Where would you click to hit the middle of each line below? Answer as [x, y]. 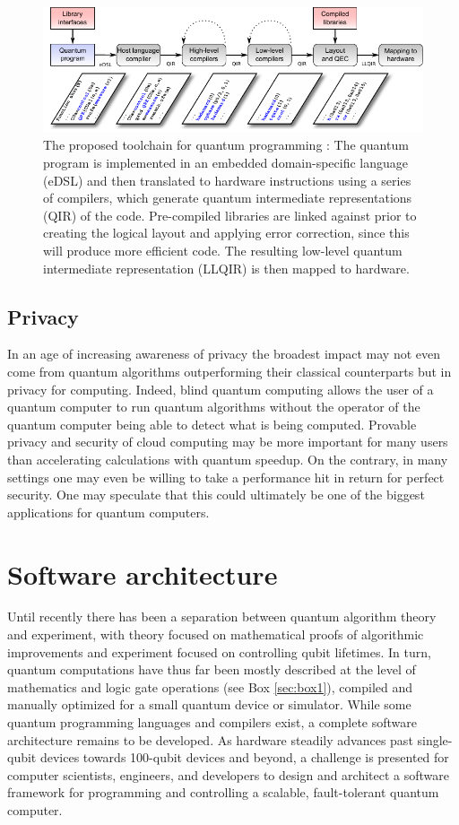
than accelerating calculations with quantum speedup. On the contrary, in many [228, 459]
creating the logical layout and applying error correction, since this [226, 233]
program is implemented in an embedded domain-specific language [226, 163]
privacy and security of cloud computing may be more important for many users [228, 442]
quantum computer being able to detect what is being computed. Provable [212, 424]
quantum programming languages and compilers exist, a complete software [212, 722]
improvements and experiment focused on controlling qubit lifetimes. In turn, [219, 651]
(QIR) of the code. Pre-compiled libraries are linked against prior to [230, 215]
